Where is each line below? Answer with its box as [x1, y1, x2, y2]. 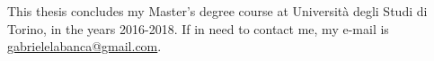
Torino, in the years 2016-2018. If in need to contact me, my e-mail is [7, 19, 389, 38]
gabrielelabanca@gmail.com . [7, 37, 162, 56]
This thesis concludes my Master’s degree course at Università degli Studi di [7, 2, 428, 20]
